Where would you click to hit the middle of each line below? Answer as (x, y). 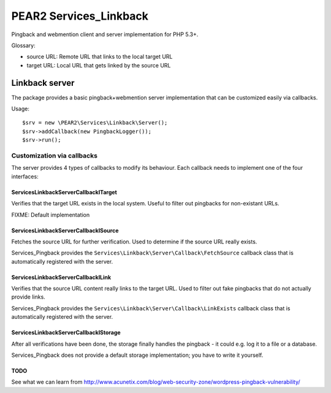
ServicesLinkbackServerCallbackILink (61, 277)
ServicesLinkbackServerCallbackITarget (64, 192)
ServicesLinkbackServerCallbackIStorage (66, 333)
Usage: (21, 109)
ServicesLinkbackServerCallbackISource (65, 231)
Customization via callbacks (55, 155)
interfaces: (25, 176)
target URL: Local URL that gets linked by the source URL (99, 65)
